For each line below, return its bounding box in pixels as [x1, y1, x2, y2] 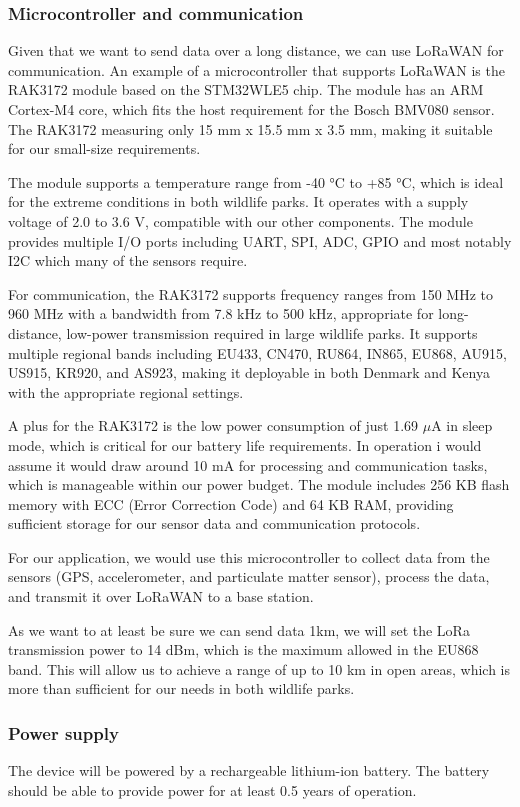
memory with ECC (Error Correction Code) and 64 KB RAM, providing [8, 493, 454, 514]
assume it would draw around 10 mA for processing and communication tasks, [8, 454, 488, 475]
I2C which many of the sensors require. [8, 250, 248, 271]
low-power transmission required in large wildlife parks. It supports [66, 322, 478, 343]
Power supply [8, 720, 119, 745]
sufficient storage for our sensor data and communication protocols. [8, 513, 421, 534]
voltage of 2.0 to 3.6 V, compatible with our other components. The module [8, 210, 473, 231]
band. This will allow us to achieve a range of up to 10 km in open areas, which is [8, 658, 511, 679]
